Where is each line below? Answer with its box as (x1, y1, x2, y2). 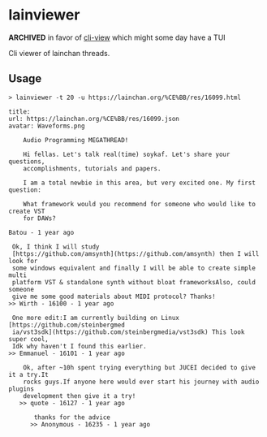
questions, (8, 157, 45, 166)
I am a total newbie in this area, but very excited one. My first (23, 179, 256, 187)
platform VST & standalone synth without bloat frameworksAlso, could (11, 278, 256, 286)
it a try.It (8, 370, 49, 379)
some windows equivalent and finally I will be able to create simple (11, 264, 256, 272)
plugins (8, 384, 35, 393)
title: (8, 107, 31, 115)
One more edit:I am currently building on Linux (11, 314, 180, 322)
